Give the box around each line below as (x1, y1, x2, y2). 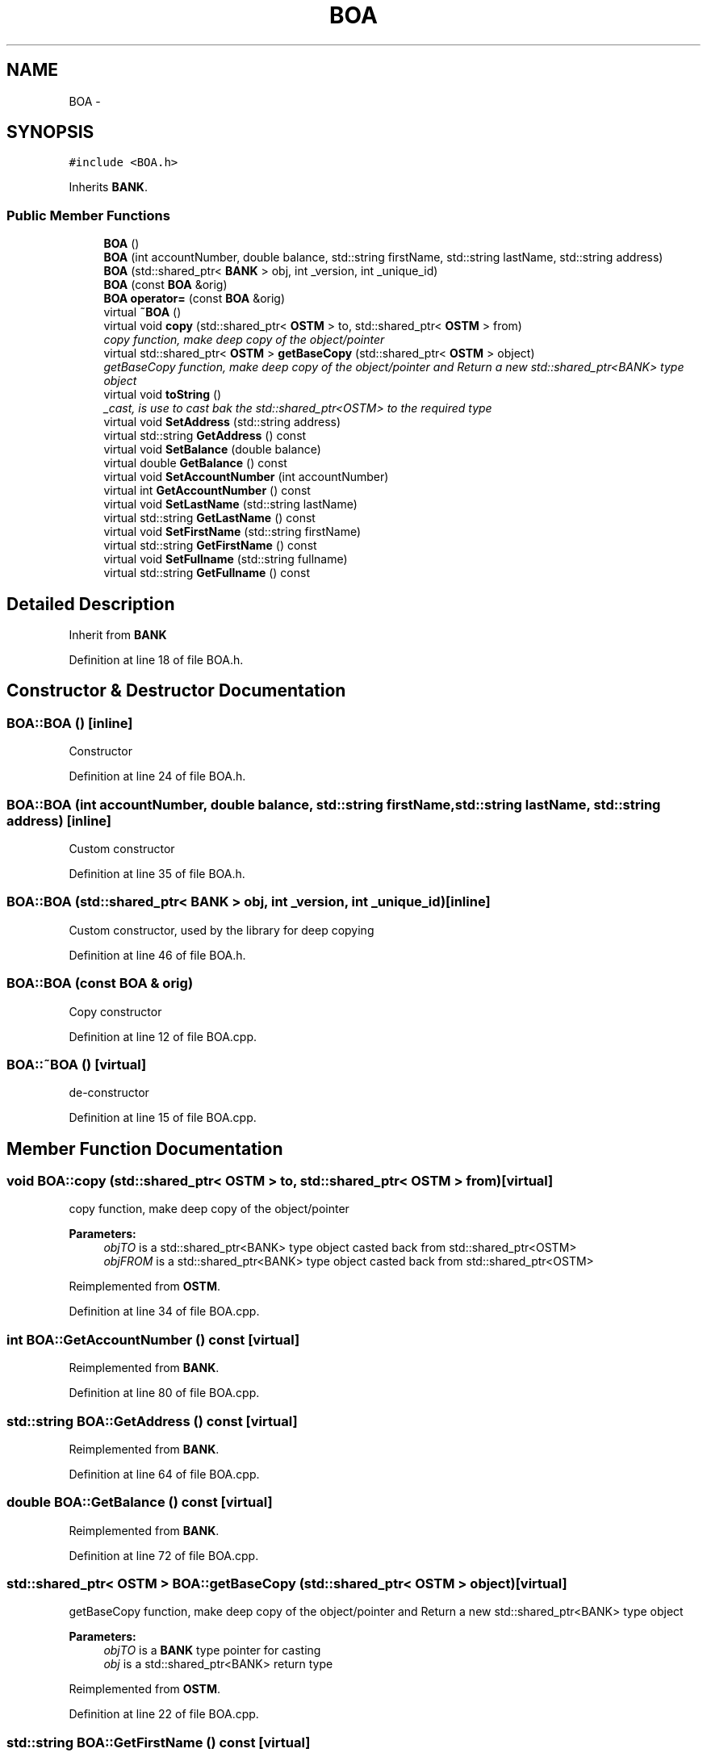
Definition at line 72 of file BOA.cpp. (69, 1548, 259, 1562)
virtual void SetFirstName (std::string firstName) (103, 525, 362, 539)
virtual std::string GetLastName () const (103, 511, 316, 525)
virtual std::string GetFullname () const (103, 566, 310, 580)
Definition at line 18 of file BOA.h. (69, 653, 244, 667)
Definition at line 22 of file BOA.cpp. (69, 1707, 259, 1721)
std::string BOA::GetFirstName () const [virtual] (6, 1734, 311, 1751)
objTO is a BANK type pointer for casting (103, 1643, 321, 1658)
